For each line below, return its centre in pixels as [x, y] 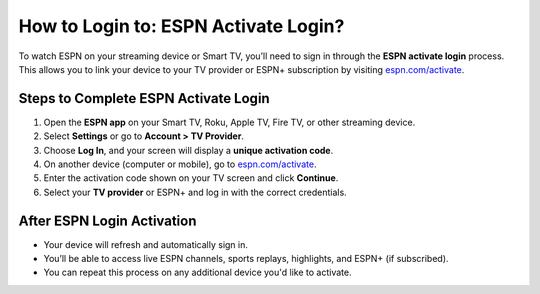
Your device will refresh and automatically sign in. [146, 244]
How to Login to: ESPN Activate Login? [181, 26]
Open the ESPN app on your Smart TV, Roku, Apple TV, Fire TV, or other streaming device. [229, 122]
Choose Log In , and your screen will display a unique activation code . [188, 150]
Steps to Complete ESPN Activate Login [144, 98]
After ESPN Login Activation [107, 220]
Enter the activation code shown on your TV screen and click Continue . [191, 178]
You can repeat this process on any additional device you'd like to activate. [197, 272]
